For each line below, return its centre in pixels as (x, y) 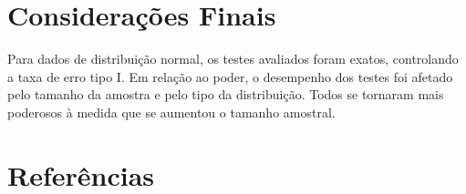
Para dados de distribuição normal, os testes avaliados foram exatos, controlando (233, 59)
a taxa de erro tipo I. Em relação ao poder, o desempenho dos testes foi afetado (230, 76)
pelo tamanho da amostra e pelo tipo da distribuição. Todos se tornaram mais (226, 94)
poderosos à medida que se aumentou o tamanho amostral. (171, 112)
